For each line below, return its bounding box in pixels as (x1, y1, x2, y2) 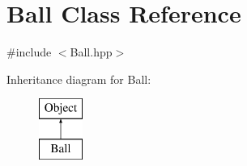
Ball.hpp (70, 44, 113, 60)
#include (6, 44, 52, 60)
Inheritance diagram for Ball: (6, 70, 151, 87)
